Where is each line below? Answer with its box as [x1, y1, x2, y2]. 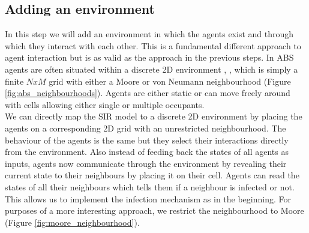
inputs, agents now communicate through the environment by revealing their [5, 157, 287, 169]
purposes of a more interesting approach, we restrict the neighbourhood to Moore [5, 204, 304, 217]
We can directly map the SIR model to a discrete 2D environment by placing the [5, 110, 302, 123]
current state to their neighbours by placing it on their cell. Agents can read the [5, 169, 299, 181]
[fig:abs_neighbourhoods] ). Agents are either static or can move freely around [5, 86, 290, 99]
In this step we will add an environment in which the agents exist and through [5, 28, 294, 40]
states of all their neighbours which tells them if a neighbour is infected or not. [5, 180, 295, 193]
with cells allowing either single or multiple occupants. [5, 98, 205, 110]
